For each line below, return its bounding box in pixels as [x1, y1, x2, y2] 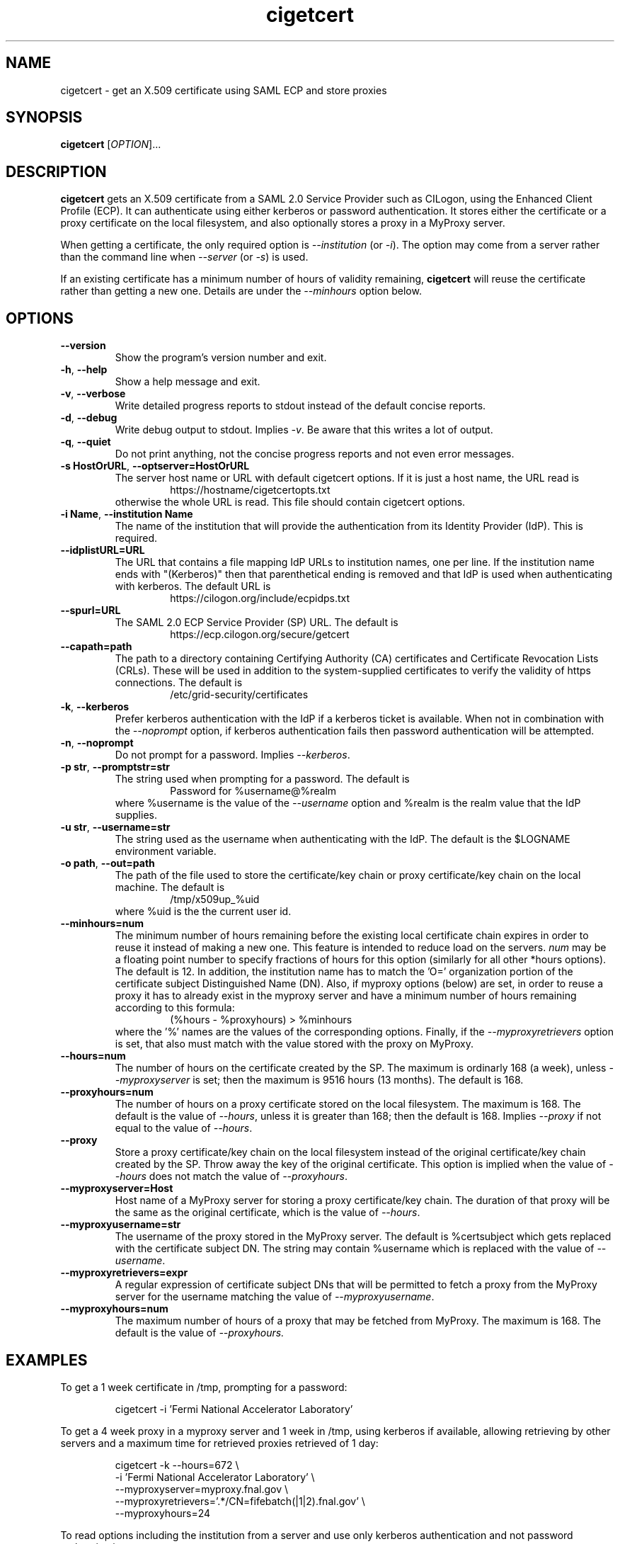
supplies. [115, 809, 157, 822]
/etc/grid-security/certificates [170, 688, 309, 701]
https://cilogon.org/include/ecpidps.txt [170, 592, 350, 605]
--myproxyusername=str [60, 1218, 181, 1231]
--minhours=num [60, 917, 144, 930]
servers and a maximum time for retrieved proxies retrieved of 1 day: [60, 1436, 379, 1449]
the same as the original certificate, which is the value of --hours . [115, 1206, 420, 1219]
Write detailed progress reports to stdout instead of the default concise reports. [115, 399, 486, 412]
